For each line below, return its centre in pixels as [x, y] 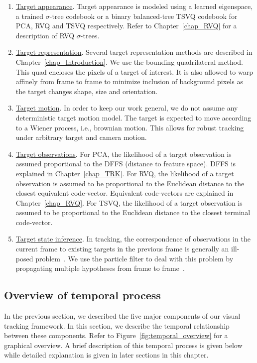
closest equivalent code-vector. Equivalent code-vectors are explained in [125, 193]
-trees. [90, 35]
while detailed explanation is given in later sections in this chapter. [106, 355]
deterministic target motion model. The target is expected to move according [133, 117]
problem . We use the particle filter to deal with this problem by [134, 258]
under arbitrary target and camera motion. [81, 137]
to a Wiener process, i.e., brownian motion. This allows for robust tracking [130, 127]
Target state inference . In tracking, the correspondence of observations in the [133, 239]
